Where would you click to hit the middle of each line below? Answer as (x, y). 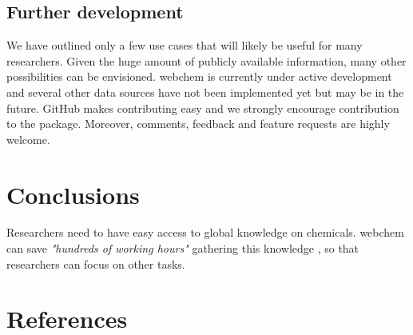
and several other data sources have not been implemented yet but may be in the (205, 92)
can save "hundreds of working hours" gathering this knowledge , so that (183, 248)
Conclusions (73, 194)
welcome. (28, 139)
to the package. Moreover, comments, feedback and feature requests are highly (198, 124)
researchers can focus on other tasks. (96, 263)
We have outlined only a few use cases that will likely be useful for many (185, 45)
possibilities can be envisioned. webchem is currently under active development (199, 76)
